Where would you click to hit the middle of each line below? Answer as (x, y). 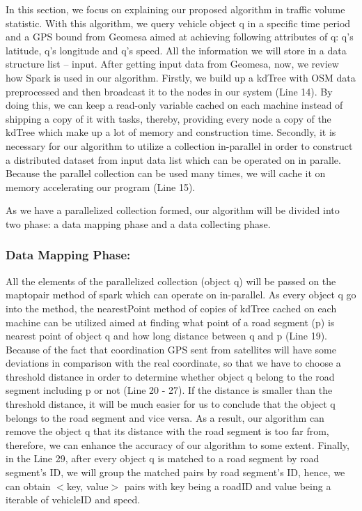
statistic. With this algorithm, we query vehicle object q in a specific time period (178, 23)
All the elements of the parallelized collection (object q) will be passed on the (171, 281)
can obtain (28, 486)
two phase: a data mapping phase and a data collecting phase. (138, 223)
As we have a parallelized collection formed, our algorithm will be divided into (173, 210)
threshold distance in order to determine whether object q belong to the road (170, 376)
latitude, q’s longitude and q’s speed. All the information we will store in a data (176, 50)
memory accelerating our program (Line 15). (101, 186)
